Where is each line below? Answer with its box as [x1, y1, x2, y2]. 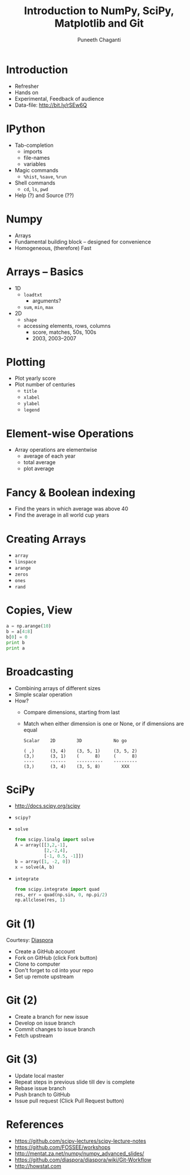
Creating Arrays [6, 532, 87, 546]
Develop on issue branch [14, 1019, 76, 1027]
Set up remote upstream [14, 973, 74, 980]
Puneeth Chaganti [77, 36, 121, 43]
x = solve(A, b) [14, 864, 55, 870]
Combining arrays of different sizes [14, 684, 101, 691]
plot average [23, 465, 54, 472]
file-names [23, 154, 50, 161]
